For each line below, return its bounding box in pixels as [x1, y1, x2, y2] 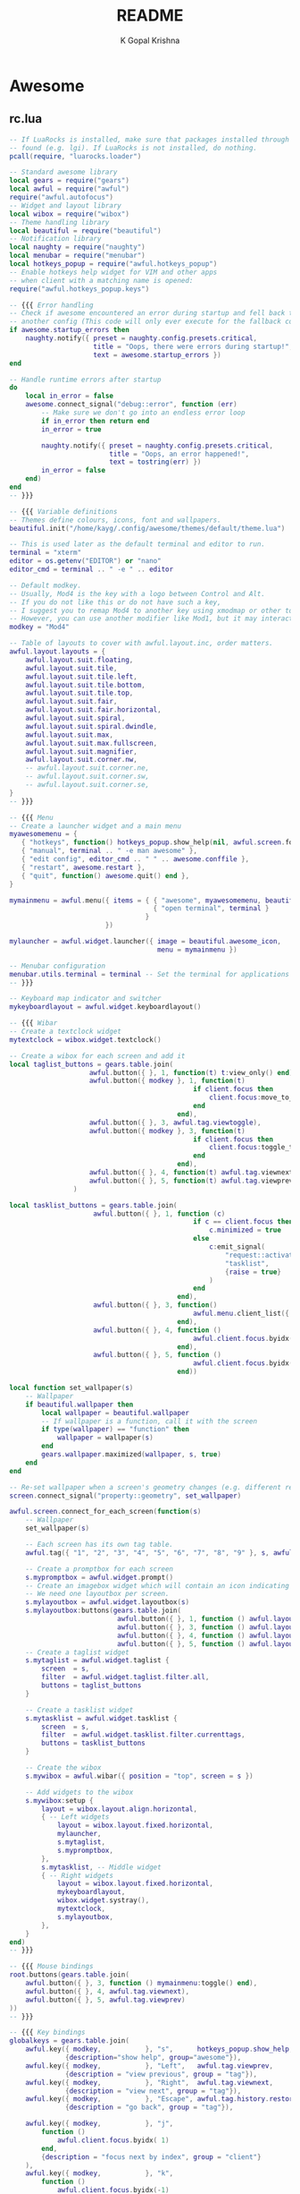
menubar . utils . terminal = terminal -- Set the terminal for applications [9, 969, 290, 978]
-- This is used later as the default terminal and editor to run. [9, 540, 266, 549]
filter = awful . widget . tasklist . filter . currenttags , [41, 1730, 246, 1739]
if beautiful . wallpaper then [25, 1400, 134, 1409]
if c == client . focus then [193, 1217, 294, 1226]
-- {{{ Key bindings [9, 2028, 87, 2037]
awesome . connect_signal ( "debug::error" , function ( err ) [25, 400, 238, 409]
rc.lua [9, 111, 43, 126]
